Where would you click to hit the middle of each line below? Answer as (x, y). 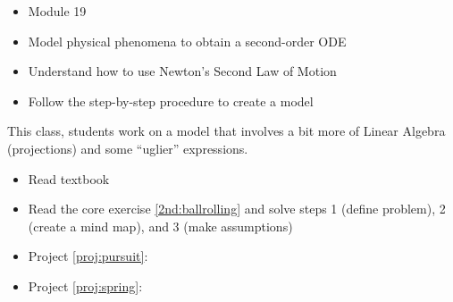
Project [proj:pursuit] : (88, 256)
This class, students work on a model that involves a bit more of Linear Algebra (226, 131)
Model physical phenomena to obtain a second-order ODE (187, 41)
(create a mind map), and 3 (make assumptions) (160, 226)
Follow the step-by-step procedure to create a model (171, 101)
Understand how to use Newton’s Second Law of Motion (182, 71)
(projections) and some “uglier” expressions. (128, 148)
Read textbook (69, 178)
